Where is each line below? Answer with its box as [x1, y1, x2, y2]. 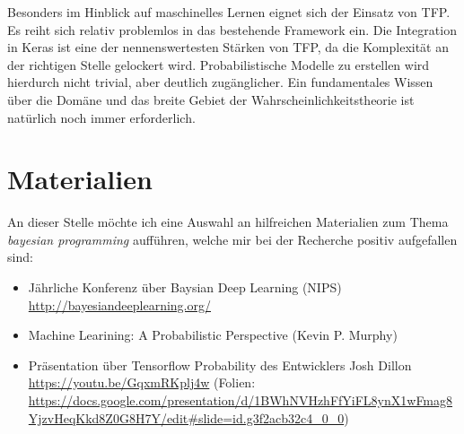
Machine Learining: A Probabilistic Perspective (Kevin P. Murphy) [28, 325, 398, 344]
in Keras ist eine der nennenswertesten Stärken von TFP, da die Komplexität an [7, 38, 450, 56]
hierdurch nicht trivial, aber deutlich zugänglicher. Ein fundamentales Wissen [7, 73, 433, 91]
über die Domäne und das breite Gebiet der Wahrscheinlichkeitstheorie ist [7, 90, 415, 108]
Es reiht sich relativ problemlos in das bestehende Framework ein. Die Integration [7, 20, 457, 39]
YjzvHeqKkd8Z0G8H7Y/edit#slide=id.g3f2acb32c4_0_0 [28, 408, 345, 427]
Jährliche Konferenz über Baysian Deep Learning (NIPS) [28, 278, 342, 297]
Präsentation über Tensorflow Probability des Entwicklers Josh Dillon [28, 355, 412, 374]
